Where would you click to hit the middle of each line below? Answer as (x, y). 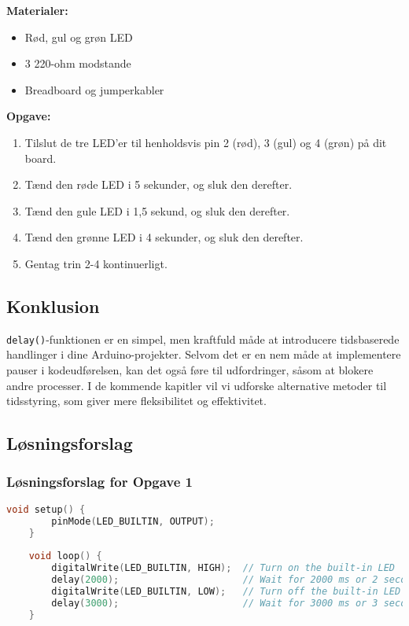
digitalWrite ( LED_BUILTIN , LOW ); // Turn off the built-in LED (226, 591)
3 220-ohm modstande (78, 63)
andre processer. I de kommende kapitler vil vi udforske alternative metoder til (197, 385)
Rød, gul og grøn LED (79, 37)
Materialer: (37, 10)
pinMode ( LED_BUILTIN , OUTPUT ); (133, 521)
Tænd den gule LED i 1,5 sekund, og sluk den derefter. (157, 210)
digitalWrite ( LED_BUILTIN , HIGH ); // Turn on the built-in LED (223, 568)
